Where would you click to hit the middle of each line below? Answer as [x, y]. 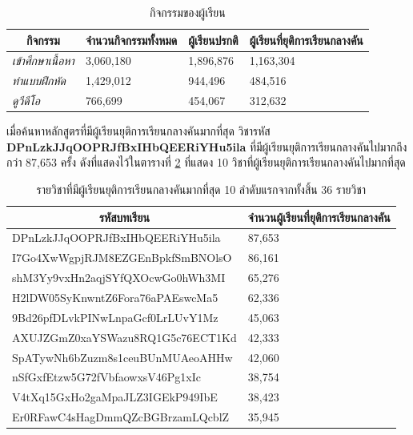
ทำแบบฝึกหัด [39, 81]
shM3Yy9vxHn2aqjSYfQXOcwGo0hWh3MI [119, 278]
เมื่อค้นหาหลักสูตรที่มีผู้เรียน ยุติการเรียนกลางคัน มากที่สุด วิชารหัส [138, 131]
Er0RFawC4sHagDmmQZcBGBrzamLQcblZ [121, 417]
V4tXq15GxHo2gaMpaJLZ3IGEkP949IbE [115, 397]
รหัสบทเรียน [124, 217]
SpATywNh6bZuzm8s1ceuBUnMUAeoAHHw [122, 357]
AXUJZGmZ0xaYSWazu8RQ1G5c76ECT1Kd [124, 337]
